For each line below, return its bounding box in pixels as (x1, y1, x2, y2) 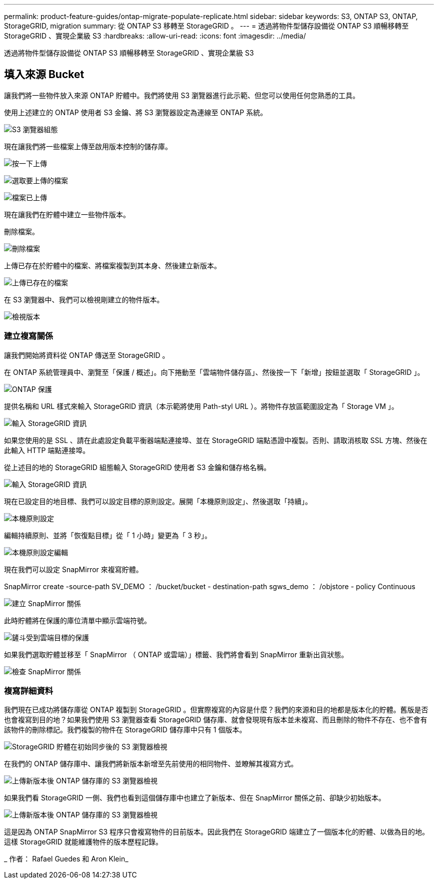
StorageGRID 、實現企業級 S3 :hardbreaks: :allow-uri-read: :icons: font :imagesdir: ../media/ (4, 32, 306, 40)
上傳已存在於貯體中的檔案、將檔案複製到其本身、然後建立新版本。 (4, 261, 221, 270)
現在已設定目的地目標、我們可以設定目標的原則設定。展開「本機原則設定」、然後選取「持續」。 (4, 497, 312, 506)
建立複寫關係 (4, 331, 53, 341)
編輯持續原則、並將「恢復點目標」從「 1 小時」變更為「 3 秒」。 (4, 531, 212, 540)
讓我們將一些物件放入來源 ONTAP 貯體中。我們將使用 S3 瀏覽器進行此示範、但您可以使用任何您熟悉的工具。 (4, 91, 360, 100)
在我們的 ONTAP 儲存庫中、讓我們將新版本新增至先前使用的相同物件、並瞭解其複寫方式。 (4, 759, 298, 768)
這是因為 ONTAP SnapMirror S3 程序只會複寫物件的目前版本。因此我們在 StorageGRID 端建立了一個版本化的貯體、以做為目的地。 (4, 827, 429, 836)
